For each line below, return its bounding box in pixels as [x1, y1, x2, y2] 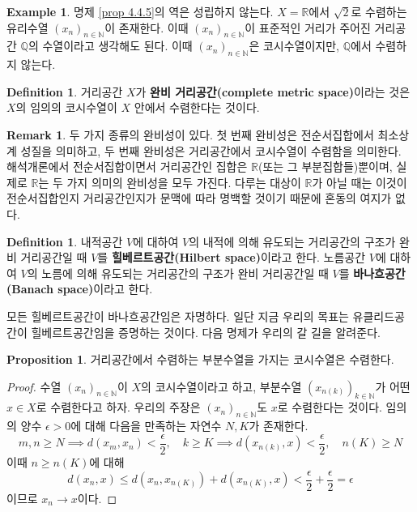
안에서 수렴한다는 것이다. [134, 99, 260, 116]
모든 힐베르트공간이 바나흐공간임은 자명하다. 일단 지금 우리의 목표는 [6, 307, 349, 324]
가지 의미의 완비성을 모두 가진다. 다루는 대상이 [66, 173, 301, 190]
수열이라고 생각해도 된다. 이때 [42, 37, 193, 54]
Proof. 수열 [6, 378, 62, 395]
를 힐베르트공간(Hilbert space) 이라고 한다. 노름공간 [97, 249, 366, 266]
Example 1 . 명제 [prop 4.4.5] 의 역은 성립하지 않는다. [6, 3, 274, 19]
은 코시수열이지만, [249, 37, 339, 54]
